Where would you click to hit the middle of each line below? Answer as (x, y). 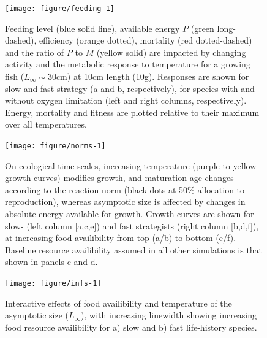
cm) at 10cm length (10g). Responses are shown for (152, 76)
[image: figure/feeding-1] (60, 9)
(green (202, 28)
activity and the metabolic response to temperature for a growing (128, 64)
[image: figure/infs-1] (53, 283)
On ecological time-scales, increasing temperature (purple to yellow (131, 165)
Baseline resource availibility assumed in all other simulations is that (134, 249)
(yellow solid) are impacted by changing (171, 52)
